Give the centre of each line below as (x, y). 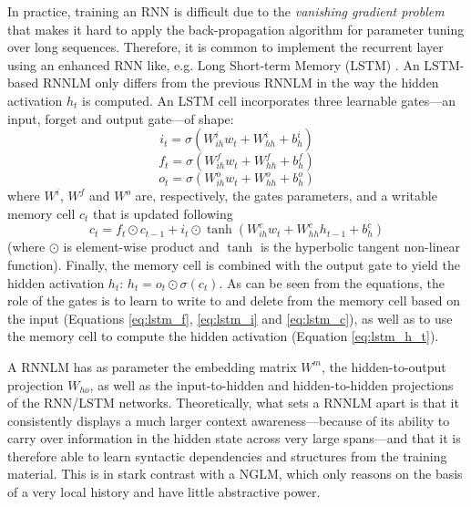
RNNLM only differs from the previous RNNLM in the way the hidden (241, 83)
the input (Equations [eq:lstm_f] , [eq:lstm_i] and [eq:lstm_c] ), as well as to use (230, 318)
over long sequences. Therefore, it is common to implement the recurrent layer (225, 47)
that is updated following (163, 213)
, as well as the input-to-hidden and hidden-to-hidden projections (271, 384)
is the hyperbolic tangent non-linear (360, 247)
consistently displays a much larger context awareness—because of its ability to (229, 420)
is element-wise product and (141, 247)
